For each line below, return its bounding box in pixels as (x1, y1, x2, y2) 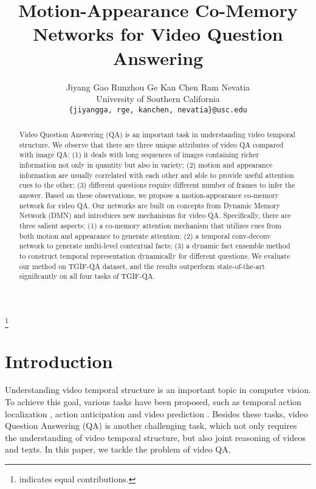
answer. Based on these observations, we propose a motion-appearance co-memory (19, 190, 279, 200)
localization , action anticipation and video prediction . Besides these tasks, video (5, 407, 308, 420)
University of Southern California (96, 92, 220, 105)
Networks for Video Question (33, 21, 283, 46)
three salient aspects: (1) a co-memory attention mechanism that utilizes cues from (19, 221, 281, 231)
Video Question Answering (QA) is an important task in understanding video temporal (19, 129, 295, 140)
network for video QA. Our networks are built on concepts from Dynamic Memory (19, 200, 281, 210)
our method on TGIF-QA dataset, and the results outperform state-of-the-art (19, 261, 265, 271)
